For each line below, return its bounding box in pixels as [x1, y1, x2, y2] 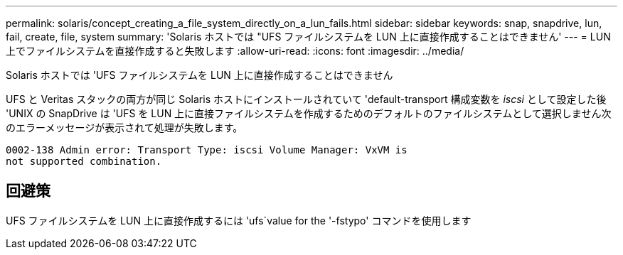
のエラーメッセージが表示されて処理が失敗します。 [6, 121, 243, 134]
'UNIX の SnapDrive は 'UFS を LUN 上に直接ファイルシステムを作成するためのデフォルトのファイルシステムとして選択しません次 [6, 107, 612, 119]
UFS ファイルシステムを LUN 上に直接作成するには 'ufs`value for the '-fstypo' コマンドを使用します [6, 214, 472, 227]
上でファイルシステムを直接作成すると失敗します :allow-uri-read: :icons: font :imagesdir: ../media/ [6, 45, 464, 57]
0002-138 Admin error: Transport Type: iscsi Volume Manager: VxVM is [6, 144, 408, 156]
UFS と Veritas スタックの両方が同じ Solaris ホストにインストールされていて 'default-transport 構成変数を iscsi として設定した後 [6, 93, 607, 105]
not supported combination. [6, 156, 162, 167]
